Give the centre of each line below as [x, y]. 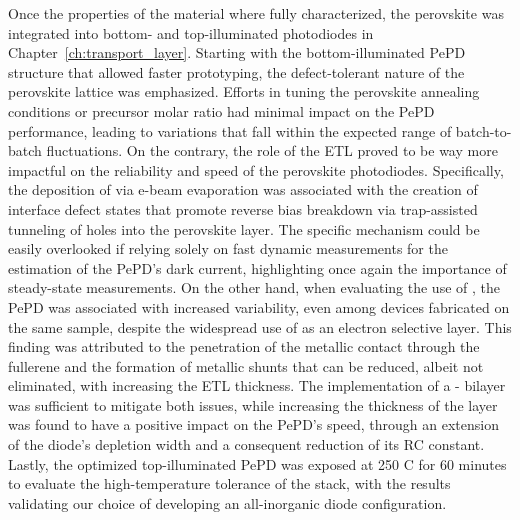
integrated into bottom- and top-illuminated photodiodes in [191, 32]
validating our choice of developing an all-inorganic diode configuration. [227, 502]
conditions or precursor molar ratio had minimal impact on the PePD [221, 110]
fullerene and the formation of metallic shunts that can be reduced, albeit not [246, 365]
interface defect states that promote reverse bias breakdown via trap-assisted [243, 208]
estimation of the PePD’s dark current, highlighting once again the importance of [257, 267]
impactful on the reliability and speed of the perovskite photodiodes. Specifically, [256, 169]
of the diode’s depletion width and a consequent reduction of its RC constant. [246, 444]
